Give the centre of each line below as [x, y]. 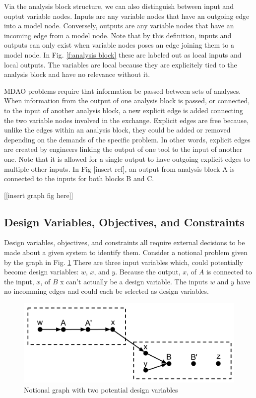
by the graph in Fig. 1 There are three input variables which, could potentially [124, 262]
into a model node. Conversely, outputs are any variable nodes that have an [119, 26]
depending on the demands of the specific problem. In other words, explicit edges [127, 139]
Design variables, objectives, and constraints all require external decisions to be [125, 242]
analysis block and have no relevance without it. [77, 74]
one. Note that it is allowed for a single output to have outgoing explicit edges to [127, 159]
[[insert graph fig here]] [39, 195]
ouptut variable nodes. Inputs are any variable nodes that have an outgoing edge [127, 16]
